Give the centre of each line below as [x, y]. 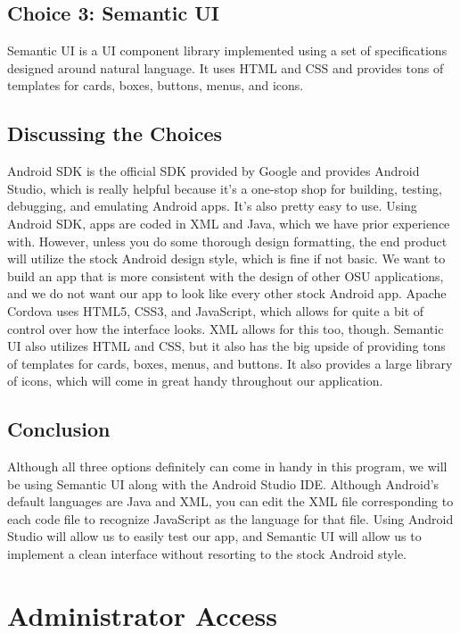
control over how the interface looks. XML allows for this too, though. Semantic [226, 328]
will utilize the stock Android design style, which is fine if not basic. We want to [226, 258]
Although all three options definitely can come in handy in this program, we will [227, 466]
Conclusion [59, 429]
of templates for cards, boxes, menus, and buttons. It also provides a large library [230, 363]
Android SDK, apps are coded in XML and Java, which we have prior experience [229, 223]
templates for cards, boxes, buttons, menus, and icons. [156, 85]
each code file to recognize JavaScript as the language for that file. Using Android [230, 518]
